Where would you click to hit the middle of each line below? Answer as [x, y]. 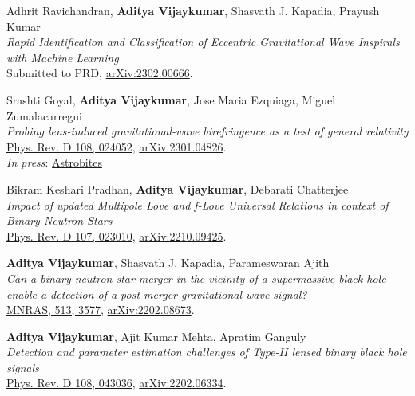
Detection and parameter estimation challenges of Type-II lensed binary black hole [207, 352]
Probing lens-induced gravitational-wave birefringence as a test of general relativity [207, 131]
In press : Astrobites [54, 162]
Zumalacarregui [44, 115]
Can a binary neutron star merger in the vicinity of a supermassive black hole [196, 278]
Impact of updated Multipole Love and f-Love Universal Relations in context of [198, 204]
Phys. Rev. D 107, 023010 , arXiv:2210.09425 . [117, 235]
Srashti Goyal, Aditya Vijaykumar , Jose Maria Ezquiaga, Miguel [171, 99]
